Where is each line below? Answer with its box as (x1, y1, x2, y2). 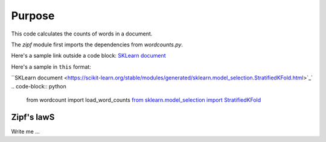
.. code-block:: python (11, 82, 66, 90)
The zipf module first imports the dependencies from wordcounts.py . (11, 41, 184, 48)
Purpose (11, 9, 55, 22)
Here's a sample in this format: (11, 63, 92, 70)
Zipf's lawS (11, 112, 55, 122)
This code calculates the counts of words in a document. (11, 30, 153, 37)
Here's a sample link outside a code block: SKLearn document (11, 52, 166, 60)
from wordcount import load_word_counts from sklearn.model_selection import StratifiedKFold (26, 96, 261, 103)
